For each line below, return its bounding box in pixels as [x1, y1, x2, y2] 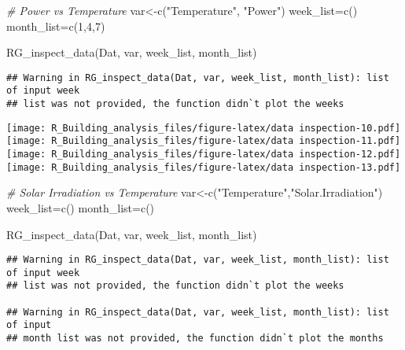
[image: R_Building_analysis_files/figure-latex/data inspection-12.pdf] [6, 149, 401, 160]
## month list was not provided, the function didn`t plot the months [6, 333, 384, 344]
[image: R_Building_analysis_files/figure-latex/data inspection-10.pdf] [6, 122, 401, 134]
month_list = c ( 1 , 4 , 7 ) [6, 17, 105, 34]
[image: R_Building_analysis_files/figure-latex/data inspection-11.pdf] [6, 135, 401, 147]
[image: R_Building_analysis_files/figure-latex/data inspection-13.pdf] [6, 161, 401, 173]
